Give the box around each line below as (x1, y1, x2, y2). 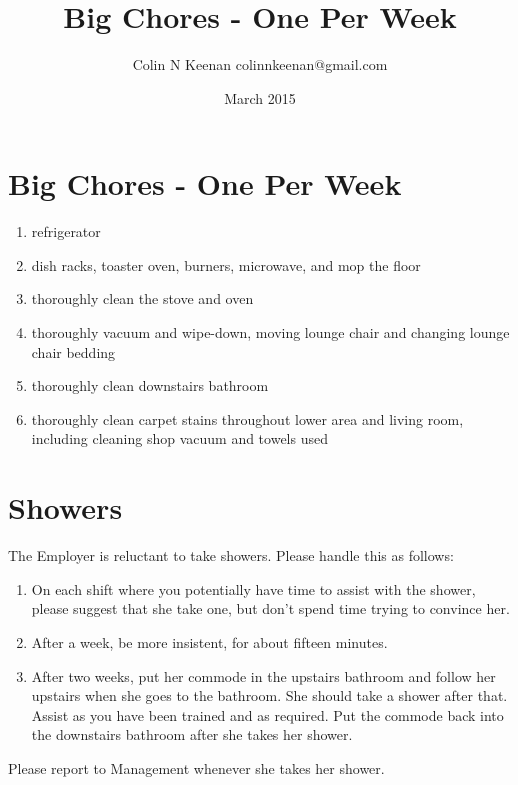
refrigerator (31, 221, 101, 242)
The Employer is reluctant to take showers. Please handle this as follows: (8, 545, 454, 566)
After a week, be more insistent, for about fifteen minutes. (31, 631, 388, 652)
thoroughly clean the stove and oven (31, 288, 254, 309)
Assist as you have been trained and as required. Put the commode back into (31, 704, 504, 725)
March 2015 (224, 87, 296, 108)
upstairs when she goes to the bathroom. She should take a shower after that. (31, 685, 508, 706)
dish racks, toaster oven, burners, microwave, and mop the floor (31, 254, 421, 275)
